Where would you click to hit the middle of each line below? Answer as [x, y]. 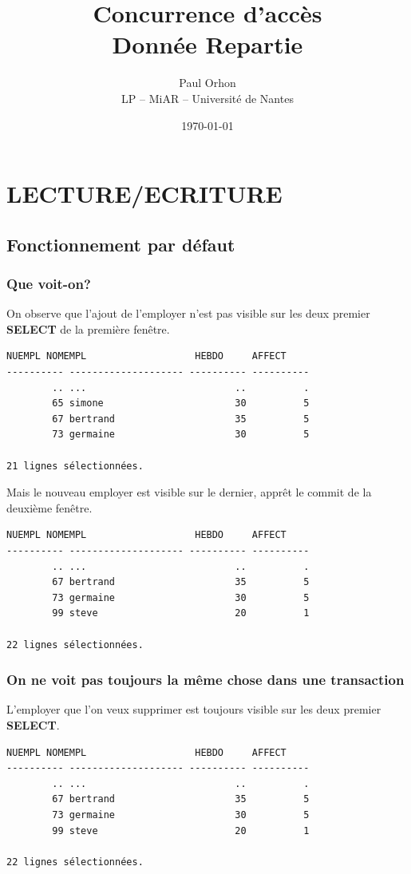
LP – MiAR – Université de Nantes [207, 98]
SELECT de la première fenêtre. [88, 328]
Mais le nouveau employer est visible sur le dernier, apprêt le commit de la [189, 492]
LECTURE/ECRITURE [144, 194]
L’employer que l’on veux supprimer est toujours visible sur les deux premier [194, 709]
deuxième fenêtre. [49, 507]
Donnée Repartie [207, 44]
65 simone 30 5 [181, 403]
